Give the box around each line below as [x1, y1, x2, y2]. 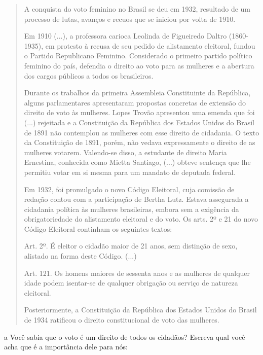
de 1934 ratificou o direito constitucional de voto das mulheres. [24, 314, 219, 325]
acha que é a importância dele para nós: [4, 341, 128, 352]
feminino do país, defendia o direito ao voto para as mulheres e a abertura [24, 60, 254, 70]
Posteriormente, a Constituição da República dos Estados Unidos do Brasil [24, 304, 257, 315]
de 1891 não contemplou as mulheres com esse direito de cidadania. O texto [24, 127, 259, 137]
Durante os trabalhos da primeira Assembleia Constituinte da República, [24, 87, 251, 98]
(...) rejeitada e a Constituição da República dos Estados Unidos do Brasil [24, 117, 254, 127]
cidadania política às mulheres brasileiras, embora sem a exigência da [24, 203, 239, 214]
